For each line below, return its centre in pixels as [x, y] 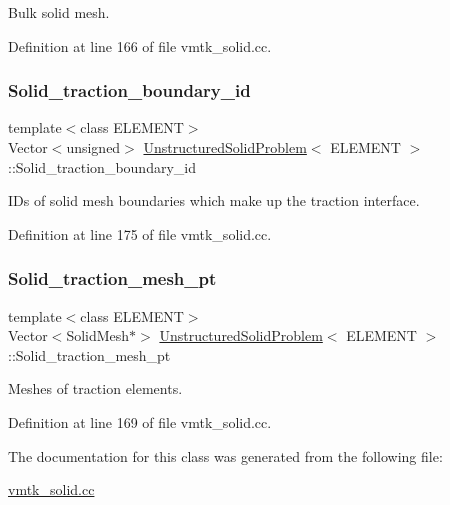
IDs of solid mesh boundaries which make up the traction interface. [214, 200]
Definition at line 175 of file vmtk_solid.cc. [140, 233]
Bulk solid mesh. [59, 12]
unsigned [93, 147]
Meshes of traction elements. [95, 388]
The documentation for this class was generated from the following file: [225, 455]
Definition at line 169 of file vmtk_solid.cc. [140, 421]
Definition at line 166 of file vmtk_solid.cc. [140, 45]
